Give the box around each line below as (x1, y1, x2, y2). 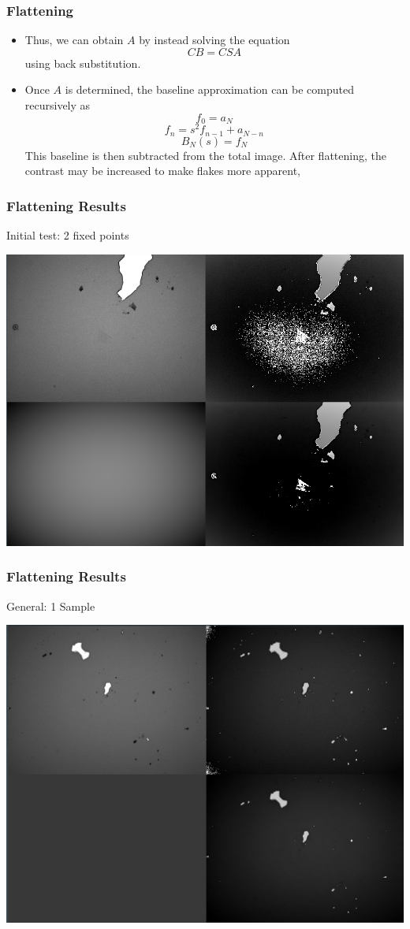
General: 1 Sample (6, 597, 95, 614)
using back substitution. (24, 54, 141, 71)
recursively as (24, 97, 91, 113)
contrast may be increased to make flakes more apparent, (24, 162, 300, 179)
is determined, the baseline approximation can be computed (65, 81, 354, 98)
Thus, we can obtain (24, 32, 124, 48)
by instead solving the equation (139, 32, 290, 48)
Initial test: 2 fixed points (6, 226, 129, 243)
